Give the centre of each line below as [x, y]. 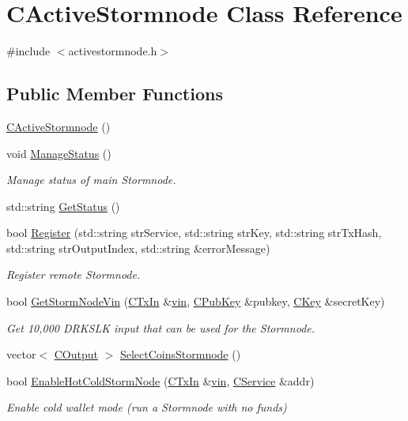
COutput [76, 354]
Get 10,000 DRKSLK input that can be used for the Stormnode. [161, 327]
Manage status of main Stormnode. [91, 180]
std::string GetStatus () [63, 206]
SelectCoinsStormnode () [180, 354]
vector [21, 354]
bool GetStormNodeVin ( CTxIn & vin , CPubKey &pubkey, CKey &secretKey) [196, 301]
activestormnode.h [113, 51]
